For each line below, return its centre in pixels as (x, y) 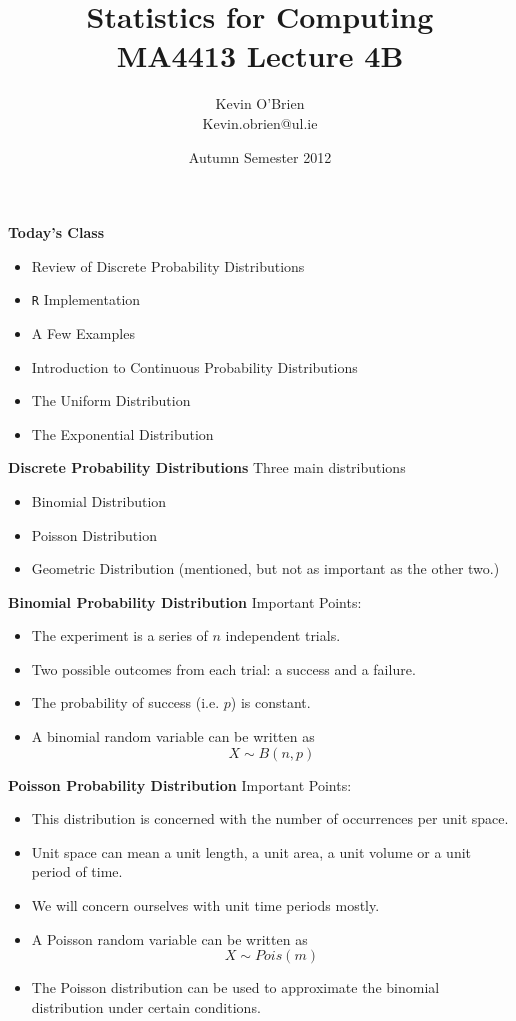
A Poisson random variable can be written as (169, 938)
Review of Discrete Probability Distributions (168, 265)
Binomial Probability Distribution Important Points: (185, 601)
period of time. (77, 871)
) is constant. (270, 702)
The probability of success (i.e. (125, 702)
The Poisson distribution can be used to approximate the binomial (235, 987)
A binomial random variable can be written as (173, 736)
